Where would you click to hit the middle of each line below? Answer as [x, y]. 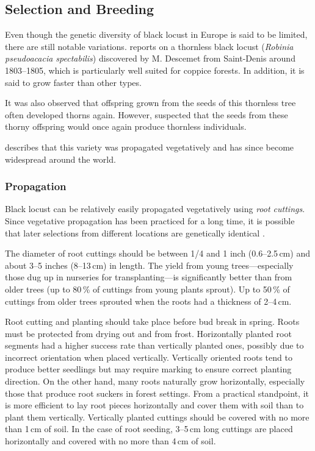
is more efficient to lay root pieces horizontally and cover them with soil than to [154, 405]
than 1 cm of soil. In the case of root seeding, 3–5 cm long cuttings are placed [149, 429]
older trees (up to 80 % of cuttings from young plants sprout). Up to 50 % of [147, 289]
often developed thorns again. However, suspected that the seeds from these [147, 114]
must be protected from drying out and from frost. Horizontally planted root [148, 333]
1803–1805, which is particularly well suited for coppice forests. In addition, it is [155, 70]
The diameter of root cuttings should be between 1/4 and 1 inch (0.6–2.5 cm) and [157, 253]
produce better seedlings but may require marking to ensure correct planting [148, 369]
